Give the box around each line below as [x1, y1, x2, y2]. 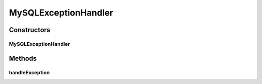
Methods [9, 54, 37, 63]
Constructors [9, 26, 50, 34]
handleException [9, 69, 50, 76]
